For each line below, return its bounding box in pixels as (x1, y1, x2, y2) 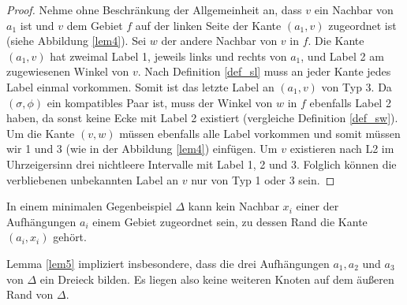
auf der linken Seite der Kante (135, 17, 282, 33)
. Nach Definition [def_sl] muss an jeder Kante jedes (137, 63, 391, 80)
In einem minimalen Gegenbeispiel (6, 198, 172, 214)
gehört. (53, 229, 87, 245)
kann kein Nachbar (188, 198, 279, 214)
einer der (296, 198, 339, 214)
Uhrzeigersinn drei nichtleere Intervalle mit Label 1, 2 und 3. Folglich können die (6, 155, 397, 172)
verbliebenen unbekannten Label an (6, 171, 179, 188)
